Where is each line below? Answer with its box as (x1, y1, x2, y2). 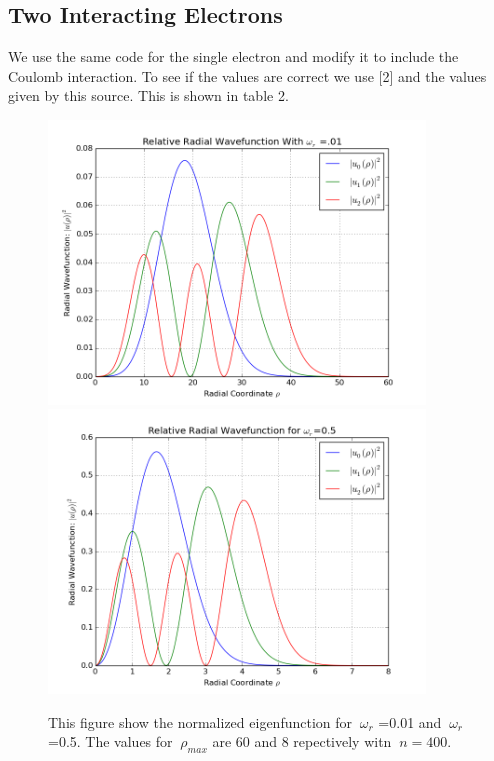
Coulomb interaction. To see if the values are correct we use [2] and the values (8, 65, 487, 86)
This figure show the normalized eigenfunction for (48, 711, 353, 732)
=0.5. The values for (48, 731, 173, 752)
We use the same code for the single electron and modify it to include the (8, 46, 459, 67)
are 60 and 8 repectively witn (212, 731, 392, 752)
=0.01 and (378, 711, 442, 732)
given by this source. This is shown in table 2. (8, 85, 289, 106)
